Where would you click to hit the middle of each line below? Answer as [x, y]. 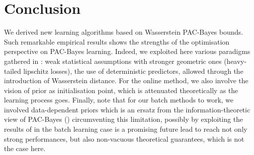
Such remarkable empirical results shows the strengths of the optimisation [117, 41]
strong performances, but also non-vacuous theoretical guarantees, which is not [124, 138]
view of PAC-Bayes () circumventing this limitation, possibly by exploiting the [124, 119]
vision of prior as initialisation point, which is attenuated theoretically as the [121, 90]
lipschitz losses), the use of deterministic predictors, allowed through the [133, 71]
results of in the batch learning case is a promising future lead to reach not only [126, 129]
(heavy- [235, 61]
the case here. [25, 148]
